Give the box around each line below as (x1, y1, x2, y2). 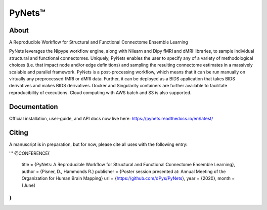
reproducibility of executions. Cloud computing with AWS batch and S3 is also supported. (9, 89, 192, 96)
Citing (9, 128, 28, 137)
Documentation (9, 103, 58, 111)
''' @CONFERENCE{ (9, 150, 50, 156)
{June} (21, 182, 36, 188)
